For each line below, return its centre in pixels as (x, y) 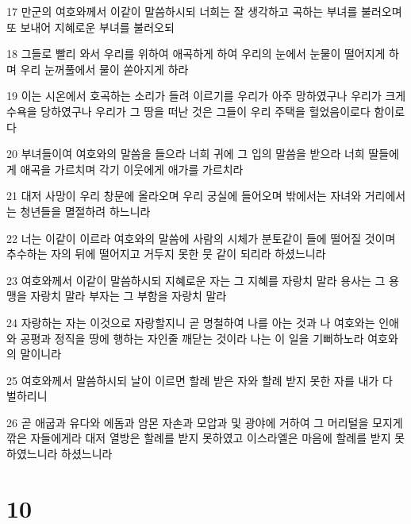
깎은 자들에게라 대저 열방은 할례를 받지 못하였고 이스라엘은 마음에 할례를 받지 (199, 438)
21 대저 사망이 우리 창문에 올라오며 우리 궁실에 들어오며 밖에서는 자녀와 (184, 196)
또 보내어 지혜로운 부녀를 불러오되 (90, 27)
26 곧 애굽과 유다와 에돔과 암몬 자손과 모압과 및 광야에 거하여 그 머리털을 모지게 (205, 422)
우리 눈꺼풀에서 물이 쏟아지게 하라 (104, 69)
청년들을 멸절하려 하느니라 (85, 211)
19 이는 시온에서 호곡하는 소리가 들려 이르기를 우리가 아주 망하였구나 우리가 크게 (206, 96)
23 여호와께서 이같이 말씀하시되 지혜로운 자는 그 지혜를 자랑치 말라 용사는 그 (196, 280)
